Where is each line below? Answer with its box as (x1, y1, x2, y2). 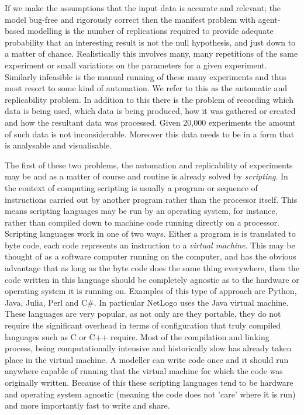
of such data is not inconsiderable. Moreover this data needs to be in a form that (5, 127, 295, 140)
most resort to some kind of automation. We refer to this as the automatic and (5, 82, 288, 94)
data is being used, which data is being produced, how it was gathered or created (5, 105, 296, 117)
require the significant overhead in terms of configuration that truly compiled (5, 319, 281, 331)
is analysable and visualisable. (5, 139, 112, 151)
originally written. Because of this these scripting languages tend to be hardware (5, 376, 293, 388)
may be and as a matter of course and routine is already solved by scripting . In (5, 170, 288, 182)
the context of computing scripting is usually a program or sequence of (5, 181, 258, 193)
